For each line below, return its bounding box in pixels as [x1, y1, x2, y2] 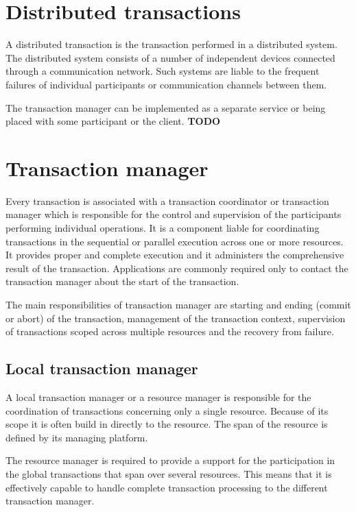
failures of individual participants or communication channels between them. [5, 77, 327, 91]
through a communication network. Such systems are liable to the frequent [5, 64, 320, 78]
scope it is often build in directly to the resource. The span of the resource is [5, 417, 328, 431]
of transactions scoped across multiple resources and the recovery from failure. [5, 324, 334, 339]
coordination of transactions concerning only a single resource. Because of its [5, 403, 329, 417]
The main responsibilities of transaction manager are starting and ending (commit [5, 297, 351, 311]
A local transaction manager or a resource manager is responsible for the [5, 389, 311, 404]
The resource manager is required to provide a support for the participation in [5, 453, 335, 467]
